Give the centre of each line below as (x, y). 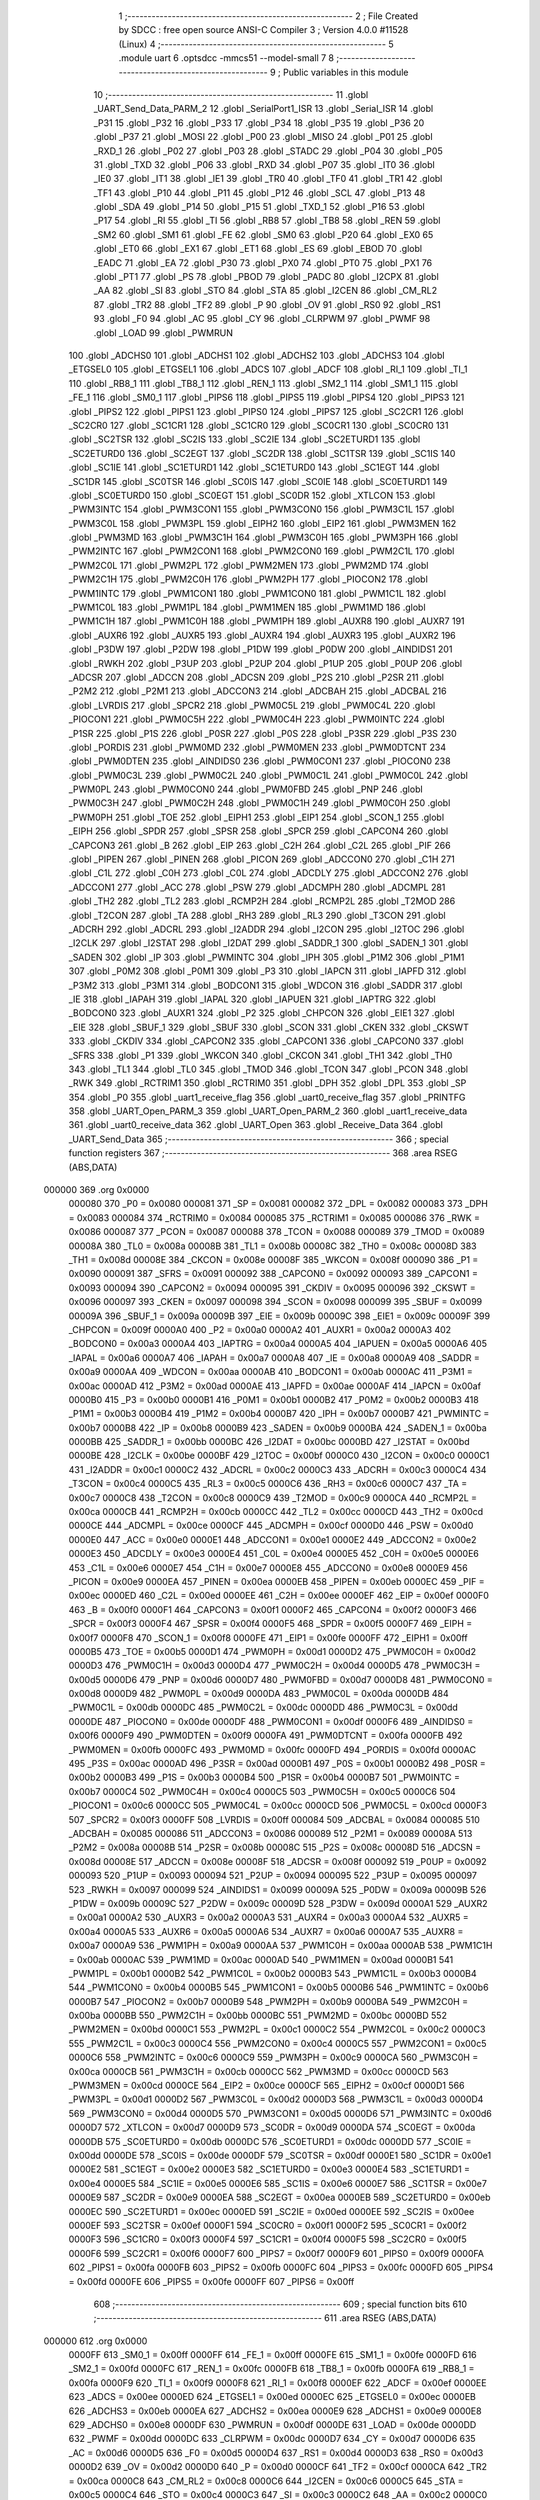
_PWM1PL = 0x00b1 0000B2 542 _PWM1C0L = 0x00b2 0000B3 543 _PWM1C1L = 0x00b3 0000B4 (272, 1973)
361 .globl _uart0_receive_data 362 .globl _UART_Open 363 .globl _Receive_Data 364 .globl (256, 1125)
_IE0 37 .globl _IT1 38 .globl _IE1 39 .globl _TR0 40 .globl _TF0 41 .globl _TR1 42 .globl (268, 179)
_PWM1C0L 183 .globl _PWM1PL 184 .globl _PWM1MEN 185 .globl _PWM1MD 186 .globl (247, 607)
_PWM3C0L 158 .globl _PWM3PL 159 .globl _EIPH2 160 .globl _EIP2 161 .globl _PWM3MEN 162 (262, 523)
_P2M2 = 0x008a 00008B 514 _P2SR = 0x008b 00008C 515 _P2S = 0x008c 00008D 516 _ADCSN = (275, 1847)
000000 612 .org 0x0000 (95, 2341)
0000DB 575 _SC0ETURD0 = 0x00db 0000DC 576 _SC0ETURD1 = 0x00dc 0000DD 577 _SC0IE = (270, 2141)
